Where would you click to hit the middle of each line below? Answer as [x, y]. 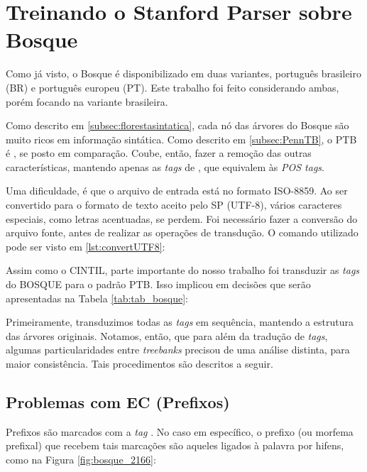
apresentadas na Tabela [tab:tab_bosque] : [97, 298]
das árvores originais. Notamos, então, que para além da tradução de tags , [167, 335]
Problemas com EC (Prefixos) [118, 401]
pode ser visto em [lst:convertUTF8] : [86, 246]
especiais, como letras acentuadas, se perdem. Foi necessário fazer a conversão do [182, 218]
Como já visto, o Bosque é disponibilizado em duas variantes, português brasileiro [184, 73]
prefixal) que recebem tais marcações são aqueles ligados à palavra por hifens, [175, 445]
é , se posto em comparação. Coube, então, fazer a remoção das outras [159, 153]
